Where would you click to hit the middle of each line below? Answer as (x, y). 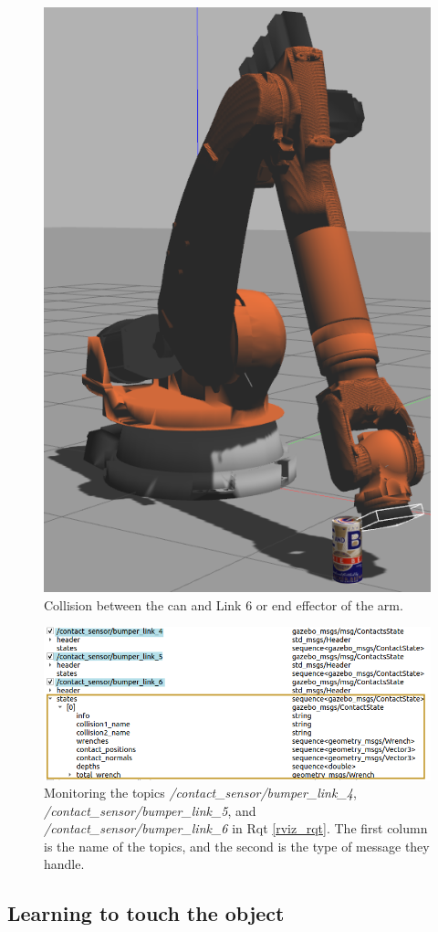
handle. (64, 864)
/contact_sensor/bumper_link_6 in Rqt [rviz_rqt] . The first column (236, 828)
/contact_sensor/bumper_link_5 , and (150, 810)
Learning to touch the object (146, 913)
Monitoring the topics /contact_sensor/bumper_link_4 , (200, 793)
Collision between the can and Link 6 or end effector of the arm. (224, 604)
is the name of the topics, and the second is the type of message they (237, 846)
